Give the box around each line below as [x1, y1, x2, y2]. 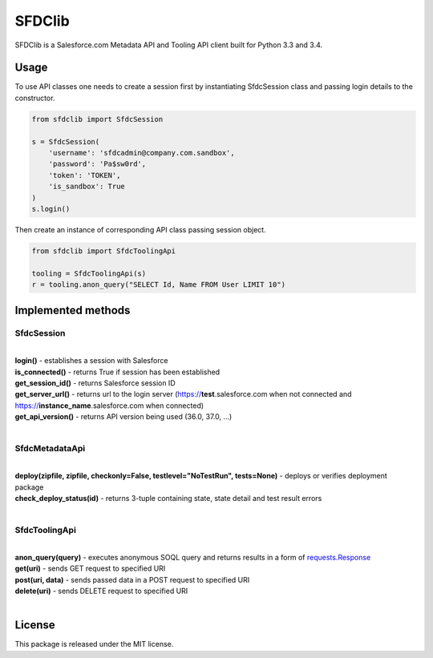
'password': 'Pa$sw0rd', [48, 159, 147, 168]
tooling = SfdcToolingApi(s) [31, 268, 147, 278]
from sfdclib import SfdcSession [31, 115, 164, 123]
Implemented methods [14, 303, 131, 317]
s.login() [31, 204, 71, 213]
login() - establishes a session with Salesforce [14, 356, 168, 365]
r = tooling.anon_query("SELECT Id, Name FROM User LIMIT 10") [31, 281, 286, 289]
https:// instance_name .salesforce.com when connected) [14, 401, 204, 410]
